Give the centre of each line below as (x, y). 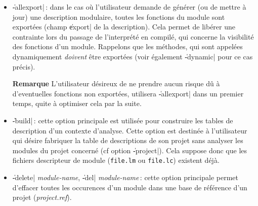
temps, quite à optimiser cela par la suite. (77, 103)
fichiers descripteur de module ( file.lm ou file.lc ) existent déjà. (116, 160)
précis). (24, 66)
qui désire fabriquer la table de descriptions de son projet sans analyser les (128, 140)
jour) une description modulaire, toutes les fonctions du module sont (119, 16)
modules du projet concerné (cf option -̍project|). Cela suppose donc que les (130, 150)
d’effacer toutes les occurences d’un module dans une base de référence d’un (130, 187)
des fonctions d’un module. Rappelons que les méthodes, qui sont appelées (127, 46)
